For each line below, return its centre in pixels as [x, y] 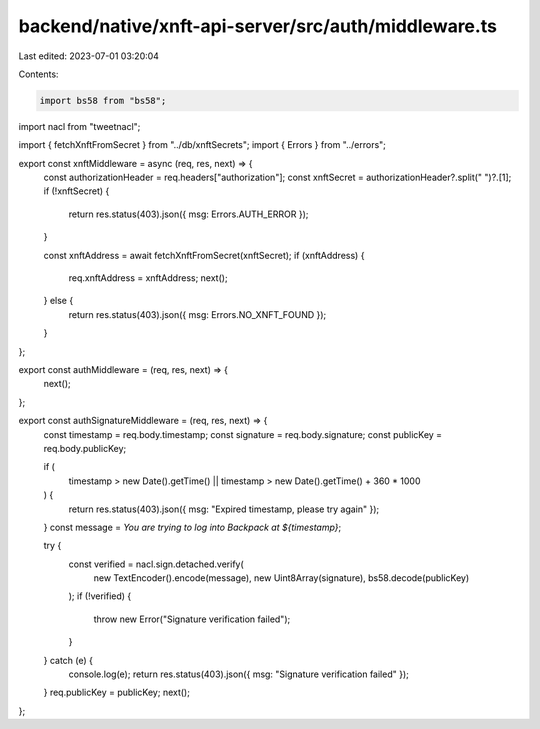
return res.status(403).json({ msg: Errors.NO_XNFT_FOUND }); [197, 314]
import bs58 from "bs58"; [103, 100]
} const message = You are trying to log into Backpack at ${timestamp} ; [192, 527]
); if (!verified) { [100, 596]
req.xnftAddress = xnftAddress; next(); [148, 278]
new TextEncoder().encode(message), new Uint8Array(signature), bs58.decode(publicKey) [281, 578]
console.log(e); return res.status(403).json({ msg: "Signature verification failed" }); [238, 674]
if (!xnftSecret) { [76, 191]
